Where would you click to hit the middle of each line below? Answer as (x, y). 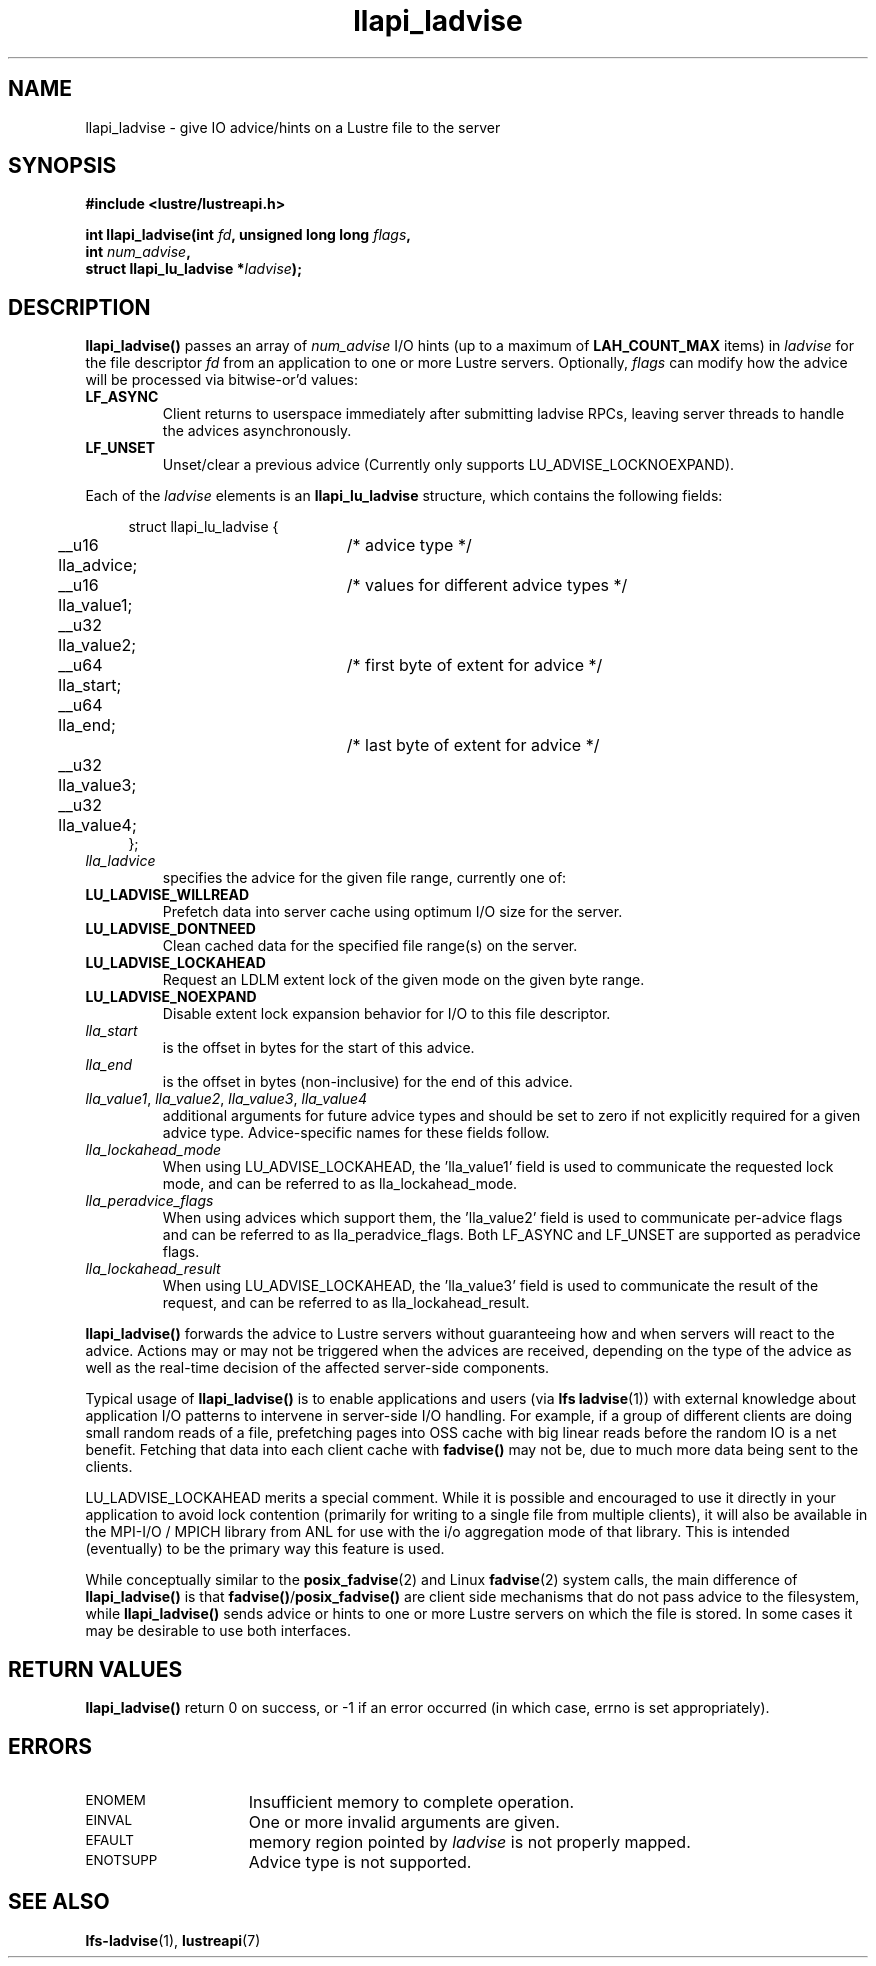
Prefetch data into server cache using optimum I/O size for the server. (392, 912)
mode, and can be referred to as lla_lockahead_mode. (340, 1184)
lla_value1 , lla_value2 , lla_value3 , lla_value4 (226, 1099)
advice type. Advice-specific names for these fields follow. (356, 1133)
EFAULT (109, 1839)
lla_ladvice (120, 861)
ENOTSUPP (121, 1859)
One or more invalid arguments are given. (404, 1821)
